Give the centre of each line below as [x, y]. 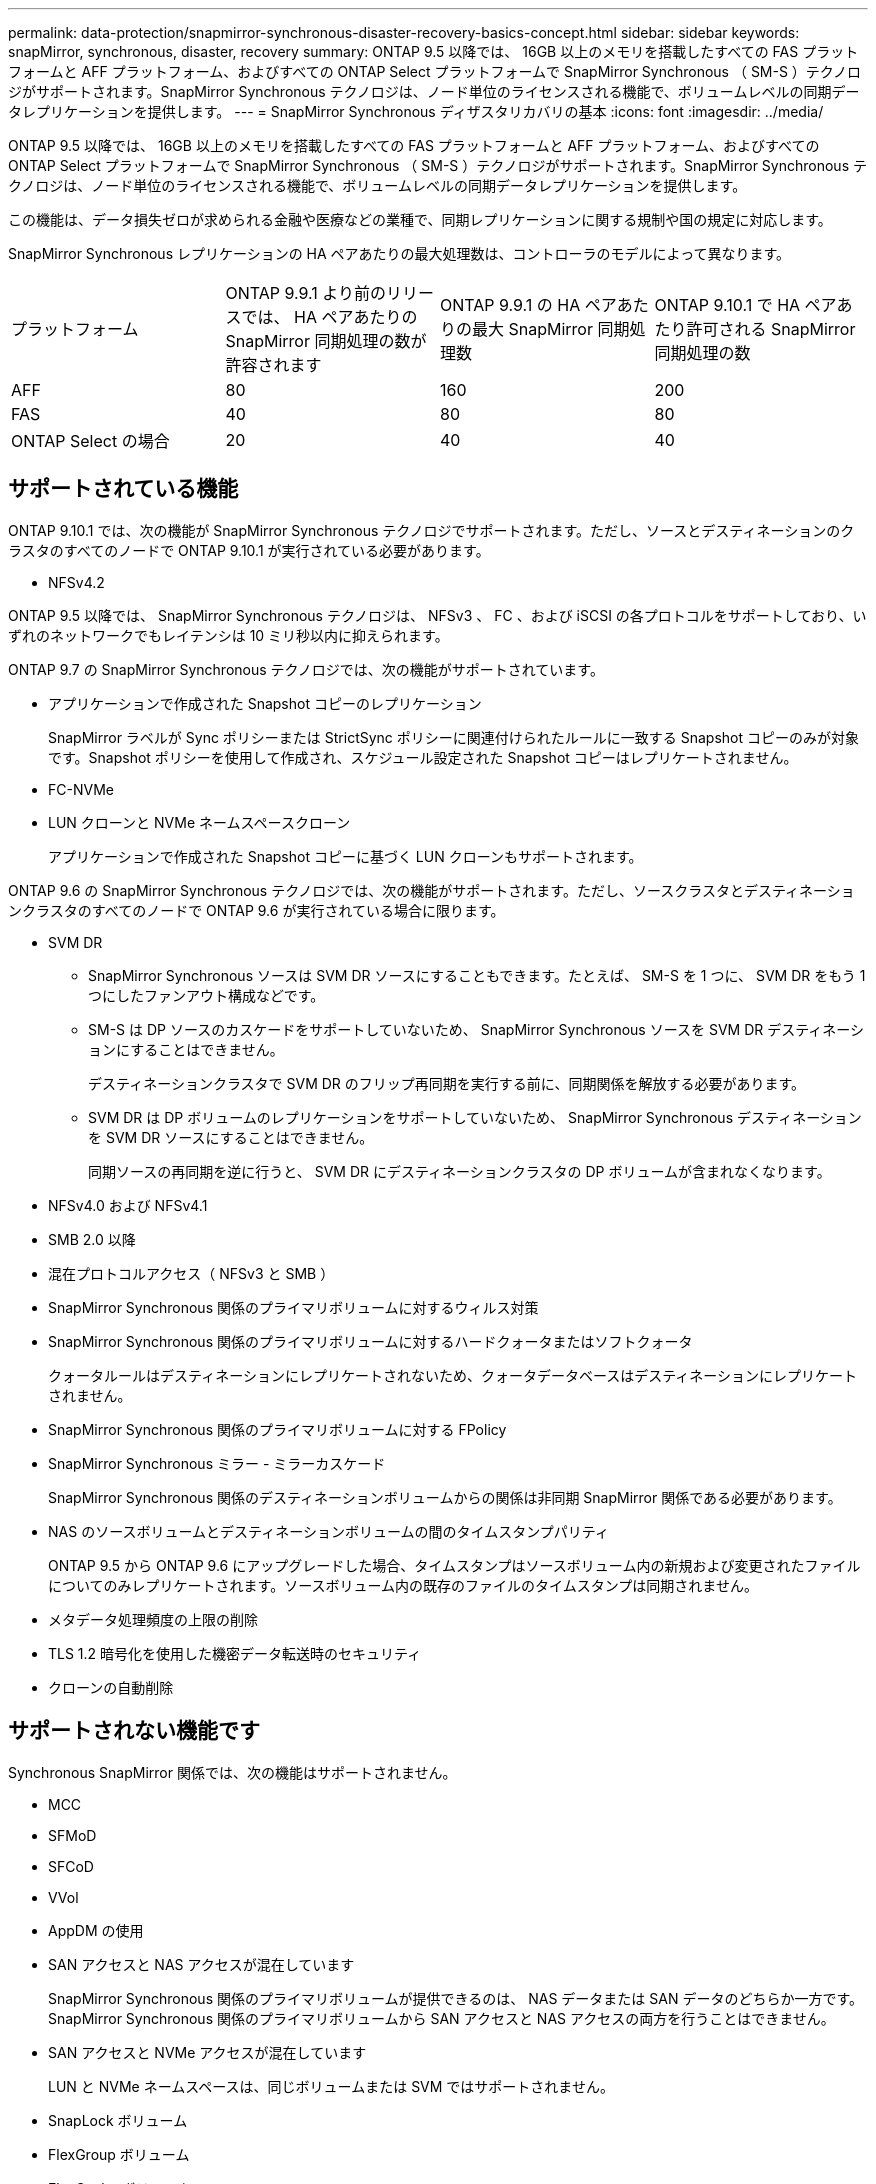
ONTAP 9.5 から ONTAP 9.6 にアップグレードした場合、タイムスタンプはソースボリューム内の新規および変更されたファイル [454, 1565]
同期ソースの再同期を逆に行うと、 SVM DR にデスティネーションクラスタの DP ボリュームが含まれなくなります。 [459, 1171]
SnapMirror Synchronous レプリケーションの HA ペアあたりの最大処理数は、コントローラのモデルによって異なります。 [399, 253]
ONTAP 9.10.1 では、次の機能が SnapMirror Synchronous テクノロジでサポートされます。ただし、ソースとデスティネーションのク [431, 530]
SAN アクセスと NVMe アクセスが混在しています [207, 2052]
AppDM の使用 [96, 1930]
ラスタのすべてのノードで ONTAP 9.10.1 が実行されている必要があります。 [249, 550]
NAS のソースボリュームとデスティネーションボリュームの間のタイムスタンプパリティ [328, 1531]
